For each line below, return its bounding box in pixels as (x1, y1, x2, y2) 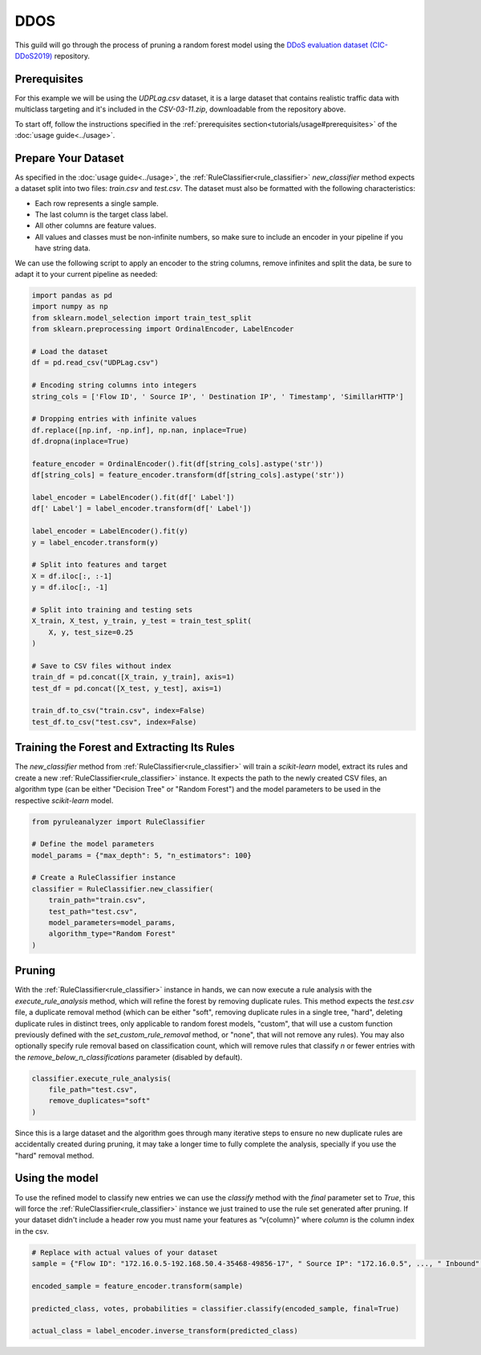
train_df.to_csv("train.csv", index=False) (31, 706, 206, 716)
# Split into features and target (31, 560, 168, 570)
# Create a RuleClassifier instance (31, 873, 176, 882)
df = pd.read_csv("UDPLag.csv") (31, 358, 160, 367)
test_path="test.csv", (48, 907, 138, 916)
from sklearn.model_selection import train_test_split (31, 313, 252, 323)
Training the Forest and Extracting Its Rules (14, 740, 236, 754)
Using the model (14, 1171, 99, 1185)
